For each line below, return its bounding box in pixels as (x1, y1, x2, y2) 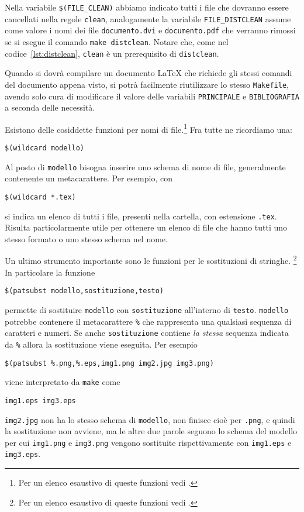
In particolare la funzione (5, 266, 95, 278)
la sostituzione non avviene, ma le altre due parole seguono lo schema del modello (5, 425, 298, 437)
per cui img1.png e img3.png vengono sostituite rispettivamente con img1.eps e (5, 436, 292, 448)
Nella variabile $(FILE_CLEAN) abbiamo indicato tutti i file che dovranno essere (5, 1, 289, 13)
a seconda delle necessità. (5, 101, 95, 114)
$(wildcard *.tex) (5, 193, 76, 201)
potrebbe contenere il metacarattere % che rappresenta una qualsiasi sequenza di (5, 315, 292, 327)
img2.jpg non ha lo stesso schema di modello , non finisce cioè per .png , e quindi (5, 413, 295, 425)
